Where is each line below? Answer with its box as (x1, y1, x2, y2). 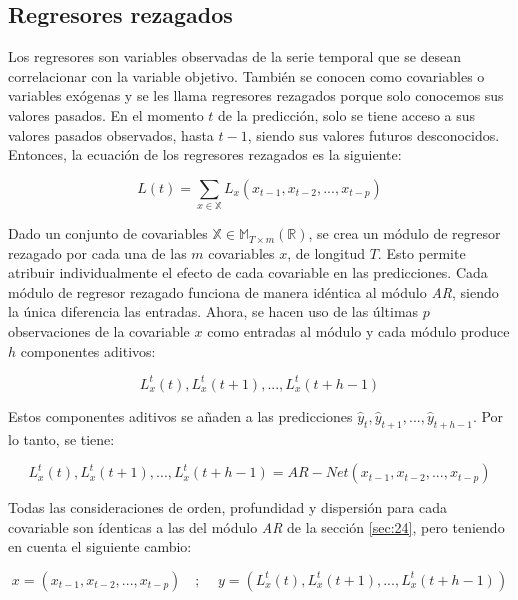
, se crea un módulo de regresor (308, 223, 501, 244)
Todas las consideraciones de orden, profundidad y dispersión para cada (8, 497, 447, 518)
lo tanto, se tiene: (8, 428, 115, 449)
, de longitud (287, 242, 365, 263)
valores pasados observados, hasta (8, 124, 214, 145)
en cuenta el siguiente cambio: (8, 536, 192, 557)
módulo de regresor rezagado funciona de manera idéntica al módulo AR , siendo (8, 281, 499, 302)
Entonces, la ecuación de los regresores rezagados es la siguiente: (8, 144, 402, 165)
